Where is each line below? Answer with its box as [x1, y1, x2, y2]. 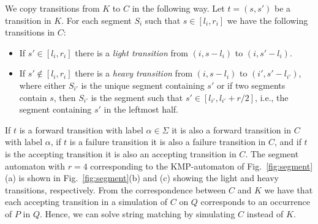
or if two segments [216, 78, 286, 91]
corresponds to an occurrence [200, 195, 310, 208]
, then [53, 91, 76, 103]
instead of [246, 207, 284, 220]
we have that [264, 183, 313, 196]
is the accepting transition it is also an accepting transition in [5, 147, 237, 160]
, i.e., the [255, 91, 289, 103]
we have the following [227, 13, 308, 26]
